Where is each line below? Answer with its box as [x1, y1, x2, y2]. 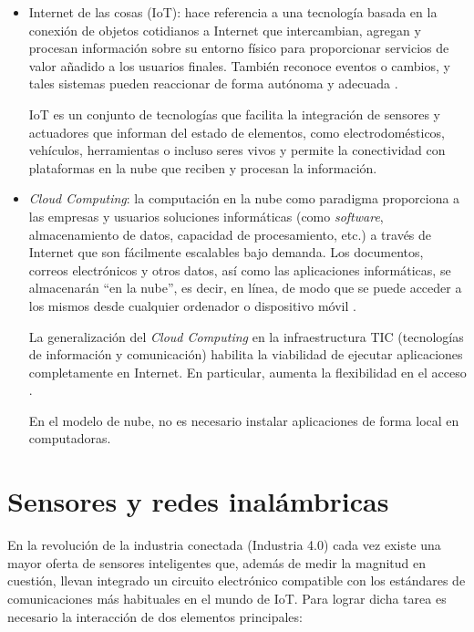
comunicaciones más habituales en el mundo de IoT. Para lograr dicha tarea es [7, 588, 447, 607]
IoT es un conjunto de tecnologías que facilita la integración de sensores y [28, 104, 440, 123]
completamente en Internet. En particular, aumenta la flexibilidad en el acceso [28, 362, 467, 381]
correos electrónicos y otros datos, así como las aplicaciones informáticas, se [28, 260, 451, 279]
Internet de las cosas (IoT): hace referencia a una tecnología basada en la [28, 3, 438, 21]
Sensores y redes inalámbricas [7, 482, 389, 520]
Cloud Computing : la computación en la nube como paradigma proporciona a [28, 189, 460, 208]
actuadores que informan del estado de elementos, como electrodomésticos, [28, 122, 446, 141]
